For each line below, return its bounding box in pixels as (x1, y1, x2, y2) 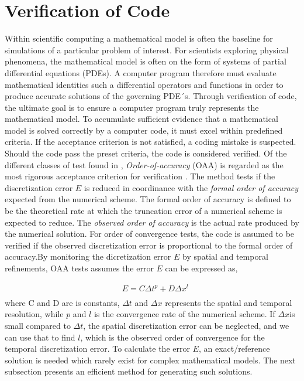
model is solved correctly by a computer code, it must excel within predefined (5, 124, 283, 136)
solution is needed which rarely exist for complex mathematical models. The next (5, 353, 296, 366)
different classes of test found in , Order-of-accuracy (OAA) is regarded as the (5, 158, 284, 171)
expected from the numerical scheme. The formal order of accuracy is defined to (5, 193, 291, 205)
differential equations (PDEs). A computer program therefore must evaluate (5, 66, 277, 79)
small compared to (5, 319, 71, 331)
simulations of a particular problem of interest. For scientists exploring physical (5, 43, 289, 56)
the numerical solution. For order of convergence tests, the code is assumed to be (5, 227, 295, 240)
